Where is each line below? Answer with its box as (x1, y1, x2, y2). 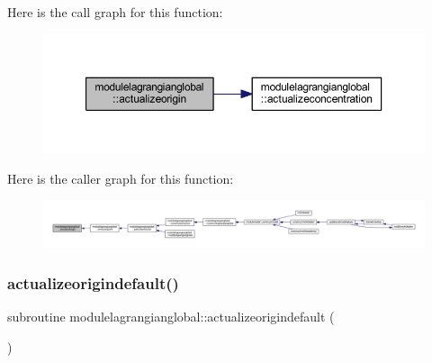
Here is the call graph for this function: (7, 3, 223, 21)
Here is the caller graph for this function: (7, 169, 234, 188)
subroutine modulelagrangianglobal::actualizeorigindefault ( (7, 307, 335, 326)
